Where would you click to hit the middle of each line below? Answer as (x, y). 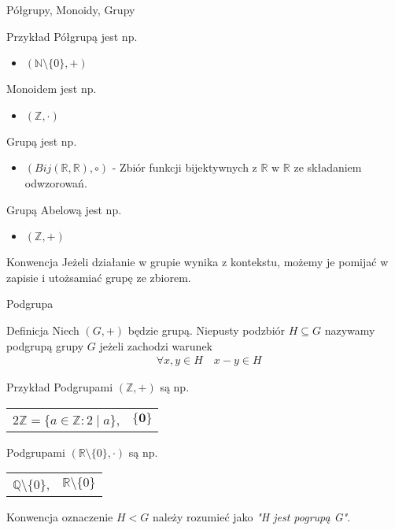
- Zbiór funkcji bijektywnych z (185, 167)
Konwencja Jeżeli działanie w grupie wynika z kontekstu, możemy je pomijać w (197, 262)
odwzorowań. (56, 182)
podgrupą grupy (45, 345)
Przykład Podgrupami (60, 387)
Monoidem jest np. (52, 89)
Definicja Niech (43, 330)
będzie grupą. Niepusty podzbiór (207, 330)
